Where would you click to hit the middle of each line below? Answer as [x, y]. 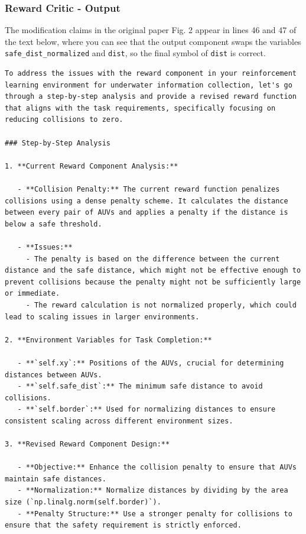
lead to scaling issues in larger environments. [102, 317]
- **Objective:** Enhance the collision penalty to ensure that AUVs [157, 467]
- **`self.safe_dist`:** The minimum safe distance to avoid [140, 386]
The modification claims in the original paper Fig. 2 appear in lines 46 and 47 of [151, 30]
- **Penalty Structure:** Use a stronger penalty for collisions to [155, 514]
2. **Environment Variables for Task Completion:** [108, 340]
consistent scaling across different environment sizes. [119, 421]
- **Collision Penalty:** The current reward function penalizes [149, 189]
